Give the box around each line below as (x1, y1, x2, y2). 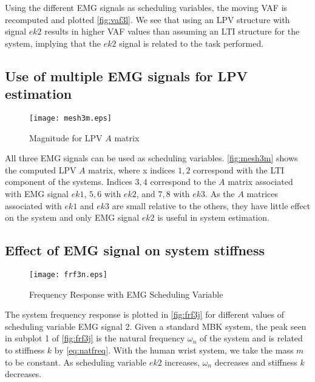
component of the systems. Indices (5, 175, 132, 188)
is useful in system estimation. (157, 211, 269, 224)
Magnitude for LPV (29, 131, 103, 144)
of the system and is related (200, 332, 303, 344)
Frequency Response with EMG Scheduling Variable (29, 287, 223, 300)
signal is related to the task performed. (119, 36, 264, 49)
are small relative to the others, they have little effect (112, 199, 311, 212)
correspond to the (150, 175, 216, 188)
